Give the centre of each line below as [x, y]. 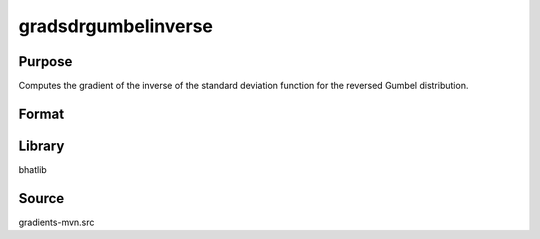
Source [41, 198]
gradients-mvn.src [56, 222]
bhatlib [32, 169]
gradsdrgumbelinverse [116, 26]
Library [41, 145]
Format [41, 113]
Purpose [45, 61]
